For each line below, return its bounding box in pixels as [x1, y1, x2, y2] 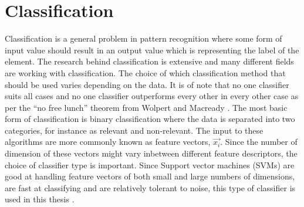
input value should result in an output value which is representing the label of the [5, 43, 299, 56]
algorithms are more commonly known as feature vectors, [5, 135, 211, 148]
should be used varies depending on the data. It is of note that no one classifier [5, 78, 289, 90]
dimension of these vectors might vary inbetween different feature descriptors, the [5, 147, 298, 160]
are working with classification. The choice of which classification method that [5, 66, 286, 79]
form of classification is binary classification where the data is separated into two [5, 113, 295, 125]
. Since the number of [220, 135, 298, 148]
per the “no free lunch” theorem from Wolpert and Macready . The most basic [5, 101, 288, 113]
